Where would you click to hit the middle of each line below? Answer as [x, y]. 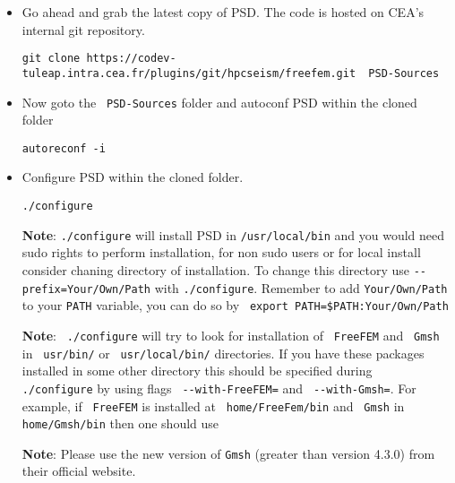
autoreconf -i [64, 148]
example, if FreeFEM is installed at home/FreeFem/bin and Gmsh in [213, 405]
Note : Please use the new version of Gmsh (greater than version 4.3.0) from [228, 453]
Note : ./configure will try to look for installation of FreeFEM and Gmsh [231, 335]
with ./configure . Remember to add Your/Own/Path [301, 287]
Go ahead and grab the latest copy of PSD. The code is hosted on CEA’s [223, 12]
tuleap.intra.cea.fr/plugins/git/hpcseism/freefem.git [189, 73]
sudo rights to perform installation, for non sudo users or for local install [221, 252]
